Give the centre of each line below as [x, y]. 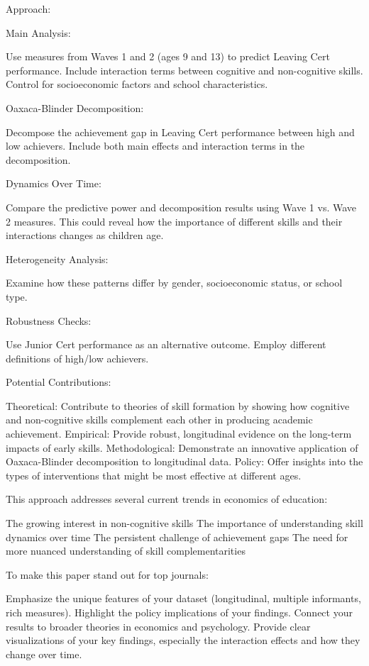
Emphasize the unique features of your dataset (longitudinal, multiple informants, [183, 598]
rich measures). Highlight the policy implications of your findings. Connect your [179, 612]
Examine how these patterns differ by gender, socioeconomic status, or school [174, 283]
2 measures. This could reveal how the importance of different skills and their [174, 221]
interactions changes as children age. [85, 235]
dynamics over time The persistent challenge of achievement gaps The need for [177, 537]
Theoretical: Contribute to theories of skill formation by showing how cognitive [178, 405]
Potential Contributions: [59, 382]
